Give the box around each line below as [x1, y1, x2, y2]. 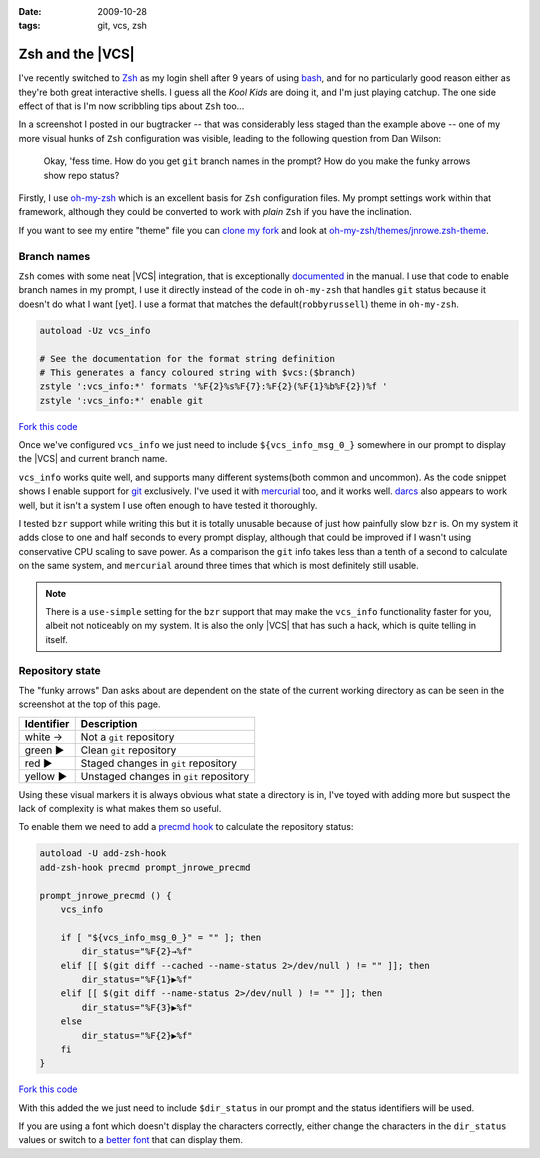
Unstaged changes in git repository [80, 769, 250, 783]
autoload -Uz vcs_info [39, 325, 151, 336]
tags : [18, 20, 41, 32]
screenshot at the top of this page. [18, 698, 161, 710]
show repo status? [43, 169, 120, 181]
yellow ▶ [24, 769, 68, 783]
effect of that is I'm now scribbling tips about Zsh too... [18, 100, 245, 112]
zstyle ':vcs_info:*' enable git [39, 395, 204, 406]
